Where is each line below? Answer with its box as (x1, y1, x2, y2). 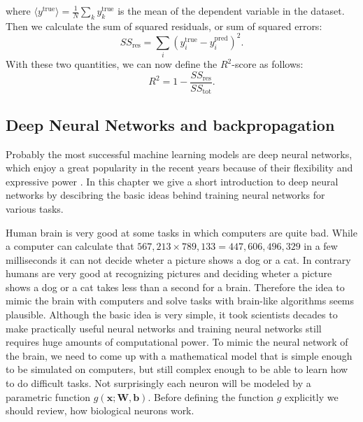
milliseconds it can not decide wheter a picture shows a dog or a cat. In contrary (6, 252, 351, 267)
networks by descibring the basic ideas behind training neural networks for (6, 188, 325, 202)
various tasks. (6, 201, 64, 216)
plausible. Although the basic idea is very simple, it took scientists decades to (6, 307, 338, 322)
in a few (304, 239, 338, 253)
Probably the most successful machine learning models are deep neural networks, (6, 146, 353, 161)
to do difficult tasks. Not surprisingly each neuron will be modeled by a (6, 376, 311, 391)
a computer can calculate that (6, 239, 134, 253)
